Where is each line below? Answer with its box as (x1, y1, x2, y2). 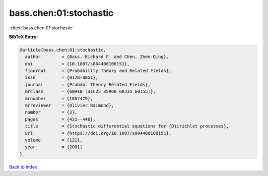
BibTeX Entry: (9, 34, 38, 40)
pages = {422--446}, (25, 117, 96, 122)
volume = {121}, (25, 137, 83, 143)
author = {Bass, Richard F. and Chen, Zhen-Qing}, (25, 54, 169, 59)
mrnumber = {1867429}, (25, 96, 93, 101)
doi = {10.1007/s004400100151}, (25, 61, 130, 66)
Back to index (9, 164, 37, 170)
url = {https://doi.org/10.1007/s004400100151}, (25, 130, 172, 136)
